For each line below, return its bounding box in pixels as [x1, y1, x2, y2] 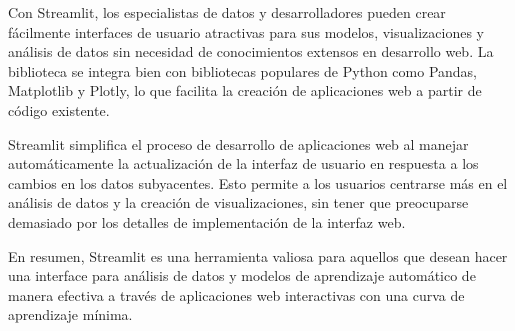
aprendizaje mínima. [8, 304, 133, 325]
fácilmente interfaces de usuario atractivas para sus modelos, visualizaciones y [8, 21, 484, 42]
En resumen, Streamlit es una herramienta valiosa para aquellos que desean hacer [8, 245, 508, 266]
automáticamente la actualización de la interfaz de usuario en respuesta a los [8, 153, 479, 174]
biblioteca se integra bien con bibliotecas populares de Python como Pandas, [8, 60, 478, 81]
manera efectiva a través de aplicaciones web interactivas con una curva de [8, 284, 465, 305]
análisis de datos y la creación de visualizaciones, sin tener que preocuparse [8, 192, 469, 213]
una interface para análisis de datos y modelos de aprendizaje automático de [8, 265, 476, 286]
